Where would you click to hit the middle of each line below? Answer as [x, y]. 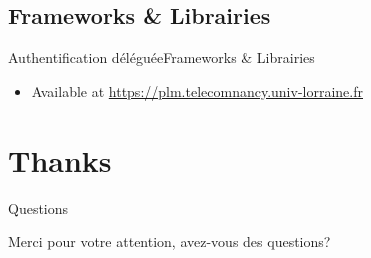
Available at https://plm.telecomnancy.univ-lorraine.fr [197, 90]
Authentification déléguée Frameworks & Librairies [161, 57]
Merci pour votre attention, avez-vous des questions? [169, 241]
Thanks [60, 159]
